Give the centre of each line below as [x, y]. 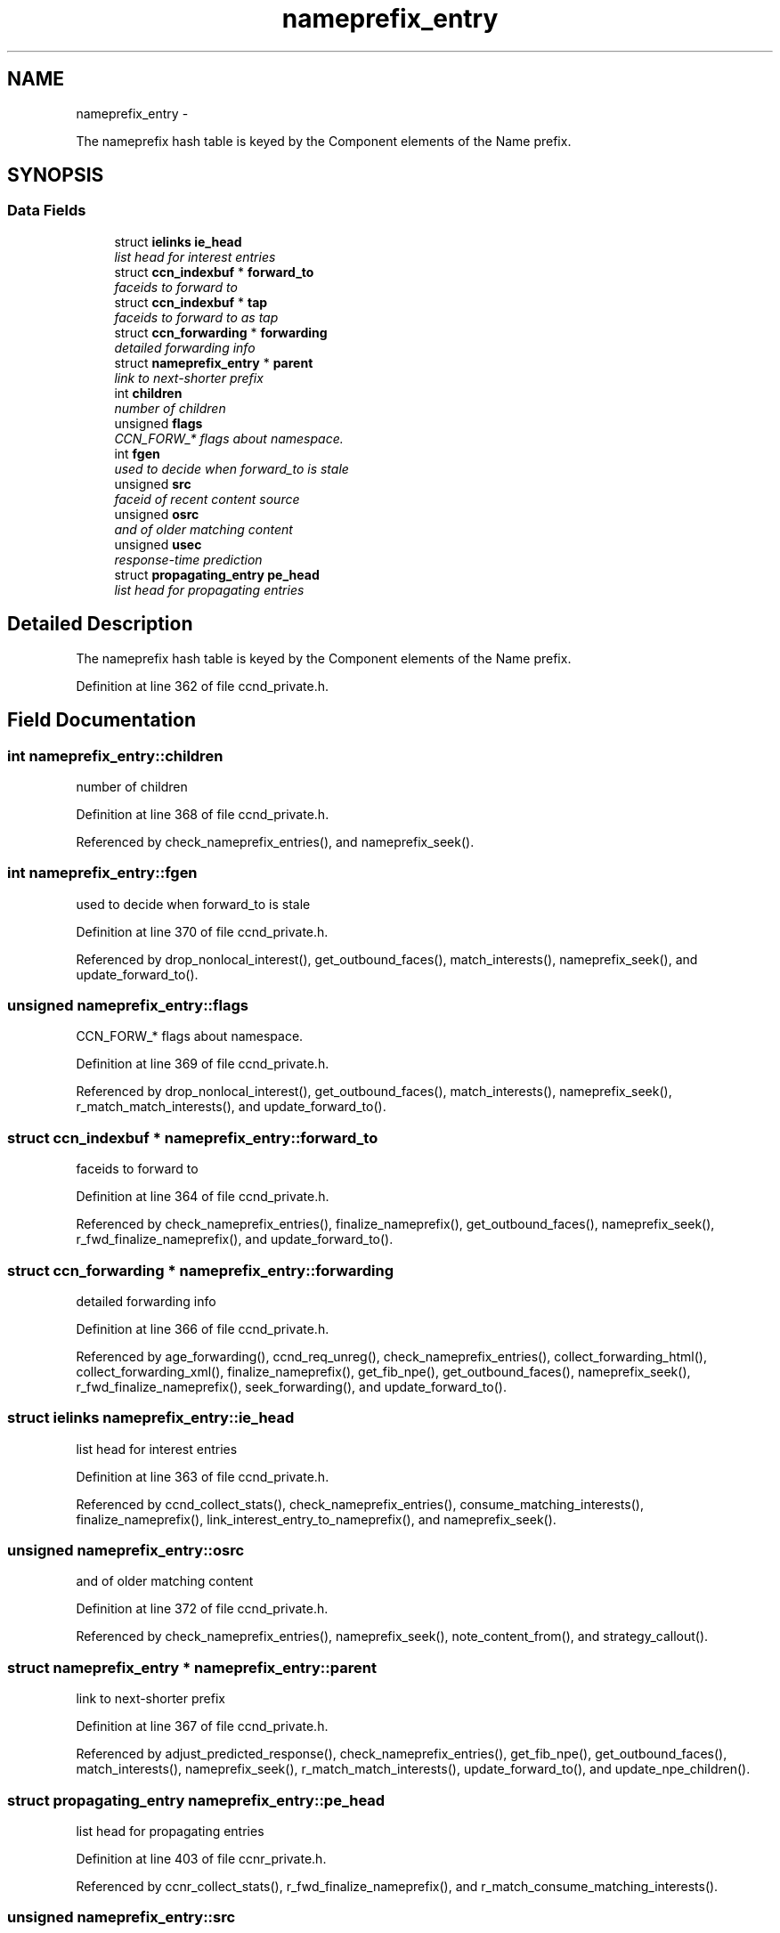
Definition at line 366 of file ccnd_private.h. [203, 1328]
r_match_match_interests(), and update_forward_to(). [231, 1107]
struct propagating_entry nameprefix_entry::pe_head [196, 1800]
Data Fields [47, 211]
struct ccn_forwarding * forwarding [221, 332]
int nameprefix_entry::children [115, 755]
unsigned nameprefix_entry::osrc [126, 1550]
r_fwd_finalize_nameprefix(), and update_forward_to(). [235, 1239]
